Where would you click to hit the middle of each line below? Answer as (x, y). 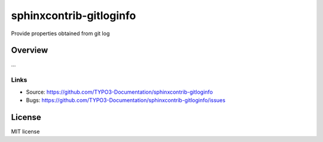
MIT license (25, 131)
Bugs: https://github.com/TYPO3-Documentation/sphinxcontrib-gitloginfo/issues (126, 100)
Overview (30, 50)
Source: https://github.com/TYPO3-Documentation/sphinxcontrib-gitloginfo (120, 92)
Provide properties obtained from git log (60, 33)
